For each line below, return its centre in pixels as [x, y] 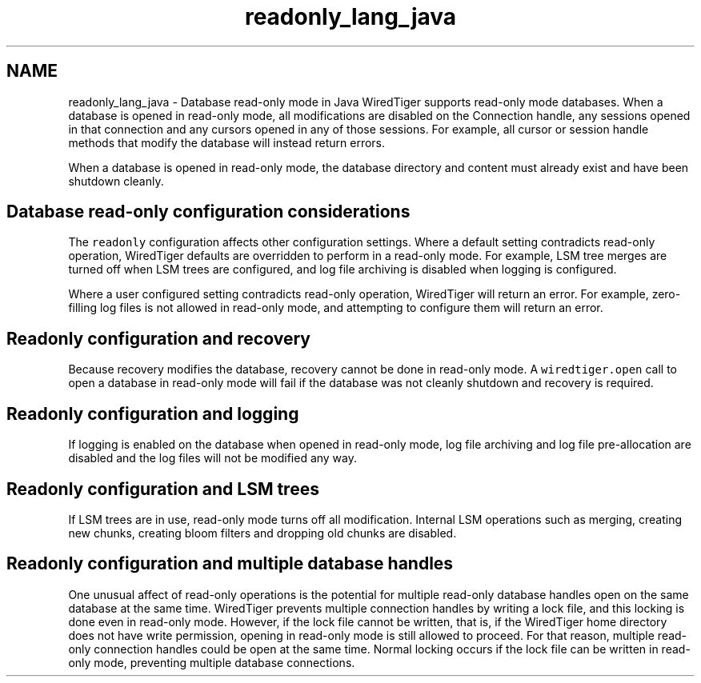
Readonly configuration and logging [153, 413]
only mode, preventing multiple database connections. [212, 662]
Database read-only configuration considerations [208, 212]
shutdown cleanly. [116, 181]
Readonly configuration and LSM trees [163, 489]
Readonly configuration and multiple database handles [230, 564]
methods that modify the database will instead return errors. [227, 142]
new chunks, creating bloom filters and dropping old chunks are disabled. [262, 533]
